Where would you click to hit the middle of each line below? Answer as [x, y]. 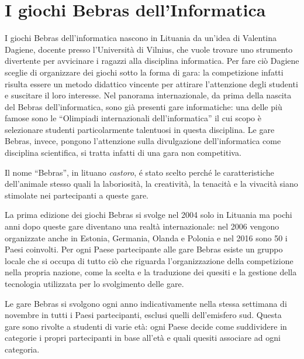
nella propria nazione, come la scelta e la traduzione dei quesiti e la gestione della [151, 272]
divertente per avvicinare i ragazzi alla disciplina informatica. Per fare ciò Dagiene [152, 61]
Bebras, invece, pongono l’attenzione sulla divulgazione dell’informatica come [143, 141]
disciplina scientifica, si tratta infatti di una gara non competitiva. [123, 153]
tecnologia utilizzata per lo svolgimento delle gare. [94, 283]
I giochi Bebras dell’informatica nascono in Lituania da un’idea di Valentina [141, 38]
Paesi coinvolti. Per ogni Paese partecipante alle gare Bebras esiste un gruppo [144, 249]
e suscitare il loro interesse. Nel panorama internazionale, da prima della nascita [148, 95]
